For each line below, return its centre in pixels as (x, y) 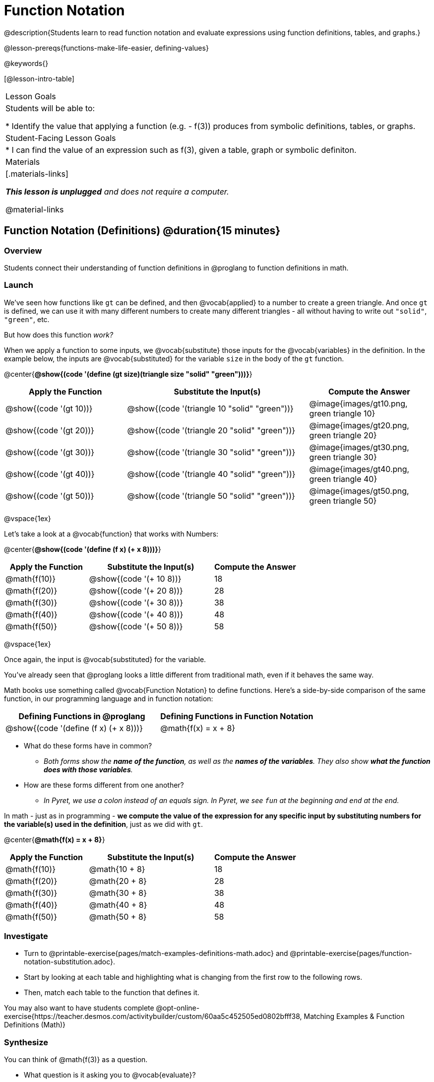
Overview (23, 250)
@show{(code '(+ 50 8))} (136, 626)
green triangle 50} (343, 501)
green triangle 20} (343, 435)
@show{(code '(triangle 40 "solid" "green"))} (211, 474)
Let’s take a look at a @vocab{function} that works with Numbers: (111, 534)
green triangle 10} (342, 413)
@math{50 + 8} (118, 916)
